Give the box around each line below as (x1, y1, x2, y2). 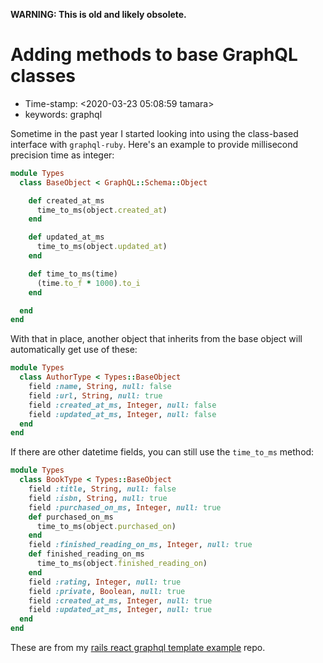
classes (10, 65, 77, 88)
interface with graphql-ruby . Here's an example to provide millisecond (10, 138, 299, 150)
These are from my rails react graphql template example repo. (10, 642, 266, 654)
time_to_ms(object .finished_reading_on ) (36, 559, 208, 569)
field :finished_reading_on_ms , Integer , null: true (28, 540, 253, 550)
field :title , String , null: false (28, 484, 177, 494)
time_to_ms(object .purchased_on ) (36, 521, 177, 531)
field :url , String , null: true (28, 390, 163, 401)
